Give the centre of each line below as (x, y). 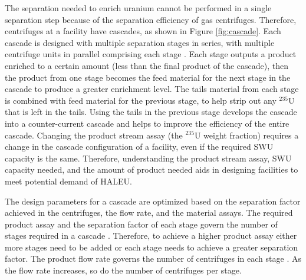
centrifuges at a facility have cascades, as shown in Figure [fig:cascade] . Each (143, 31)
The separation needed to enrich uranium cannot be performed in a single (138, 8)
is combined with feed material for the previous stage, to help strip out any (141, 100)
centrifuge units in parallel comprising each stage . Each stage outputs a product (151, 54)
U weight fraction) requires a (246, 135)
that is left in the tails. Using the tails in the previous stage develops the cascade (151, 112)
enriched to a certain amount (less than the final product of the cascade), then (147, 65)
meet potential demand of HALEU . (68, 181)
